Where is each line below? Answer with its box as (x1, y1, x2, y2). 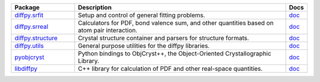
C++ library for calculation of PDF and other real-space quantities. (78, 65, 263, 73)
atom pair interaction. (78, 27, 137, 34)
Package (14, 4, 40, 11)
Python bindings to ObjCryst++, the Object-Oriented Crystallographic (78, 50, 272, 57)
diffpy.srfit (14, 11, 44, 19)
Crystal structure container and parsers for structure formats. (78, 34, 249, 42)
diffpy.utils (14, 42, 44, 50)
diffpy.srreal (14, 22, 49, 31)
